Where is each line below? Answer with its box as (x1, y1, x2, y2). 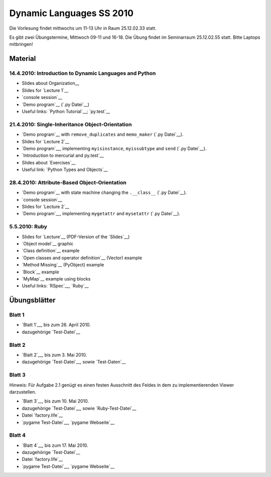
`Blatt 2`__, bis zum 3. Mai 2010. (22, 352, 87, 358)
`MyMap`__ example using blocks (22, 275, 91, 281)
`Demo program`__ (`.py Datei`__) (22, 101, 90, 108)
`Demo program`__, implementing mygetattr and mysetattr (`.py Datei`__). (22, 211, 181, 217)
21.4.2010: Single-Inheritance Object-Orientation (9, 121, 132, 128)
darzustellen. (9, 389, 36, 395)
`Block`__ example (22, 269, 60, 275)
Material (9, 54, 36, 63)
